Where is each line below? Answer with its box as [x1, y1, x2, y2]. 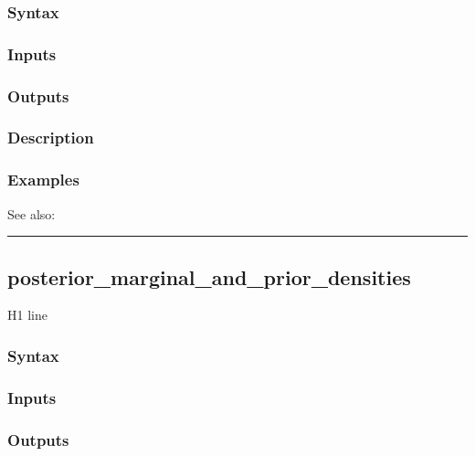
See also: [7, 204, 56, 223]
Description [7, 126, 94, 149]
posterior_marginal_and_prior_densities [7, 262, 411, 291]
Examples [7, 168, 79, 191]
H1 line [7, 305, 47, 324]
